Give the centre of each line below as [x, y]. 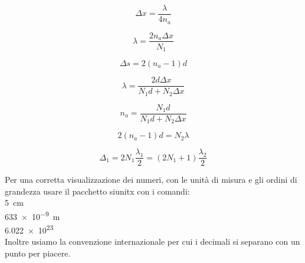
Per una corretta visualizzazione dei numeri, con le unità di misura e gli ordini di [151, 180]
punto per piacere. [38, 253]
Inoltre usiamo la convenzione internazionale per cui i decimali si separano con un [152, 241]
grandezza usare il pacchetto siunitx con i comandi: [97, 191]
